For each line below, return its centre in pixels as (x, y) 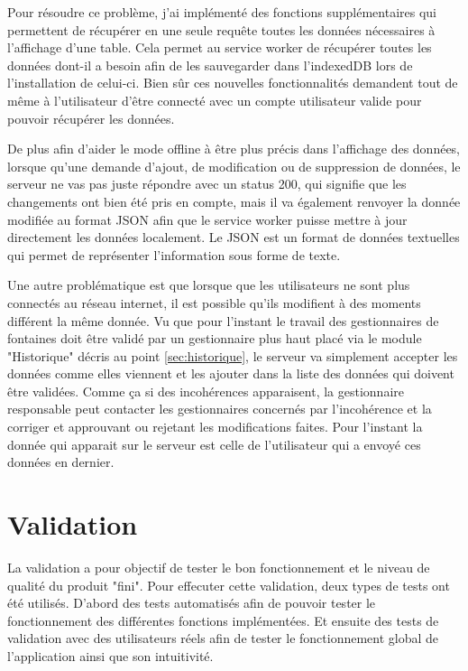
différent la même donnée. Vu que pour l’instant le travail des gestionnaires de (223, 320)
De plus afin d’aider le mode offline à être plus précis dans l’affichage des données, (234, 149)
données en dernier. (61, 462)
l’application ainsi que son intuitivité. (110, 655)
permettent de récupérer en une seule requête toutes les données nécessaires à (221, 29)
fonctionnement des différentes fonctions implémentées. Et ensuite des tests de (223, 620)
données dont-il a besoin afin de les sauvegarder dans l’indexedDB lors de (210, 65)
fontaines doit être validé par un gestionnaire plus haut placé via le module (215, 338)
